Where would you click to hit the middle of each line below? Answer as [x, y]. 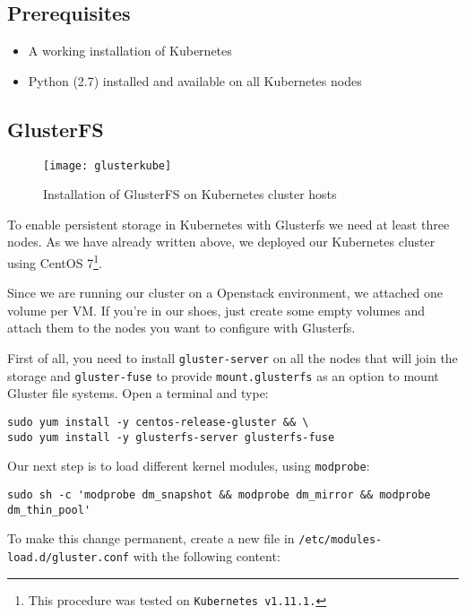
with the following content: [207, 555]
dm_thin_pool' [49, 510]
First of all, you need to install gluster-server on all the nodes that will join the [233, 358]
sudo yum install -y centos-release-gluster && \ [158, 422]
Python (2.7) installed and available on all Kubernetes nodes [195, 80]
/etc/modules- [341, 540]
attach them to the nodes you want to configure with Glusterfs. [181, 328]
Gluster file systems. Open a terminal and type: [138, 393]
